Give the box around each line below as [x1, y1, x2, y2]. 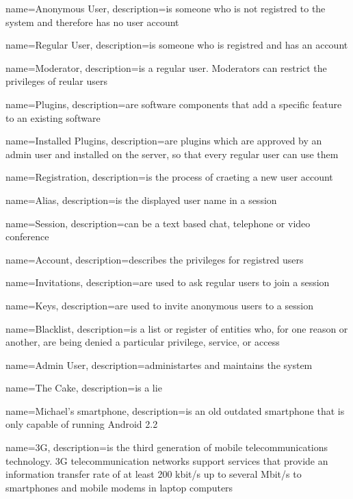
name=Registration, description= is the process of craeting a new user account [5, 170, 333, 184]
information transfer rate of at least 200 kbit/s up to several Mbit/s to [5, 467, 302, 481]
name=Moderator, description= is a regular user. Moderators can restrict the [5, 60, 327, 75]
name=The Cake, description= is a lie [5, 381, 162, 395]
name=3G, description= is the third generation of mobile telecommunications [5, 440, 328, 455]
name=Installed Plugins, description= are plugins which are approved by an [5, 133, 322, 148]
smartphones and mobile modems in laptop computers [5, 480, 233, 494]
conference [5, 229, 49, 244]
